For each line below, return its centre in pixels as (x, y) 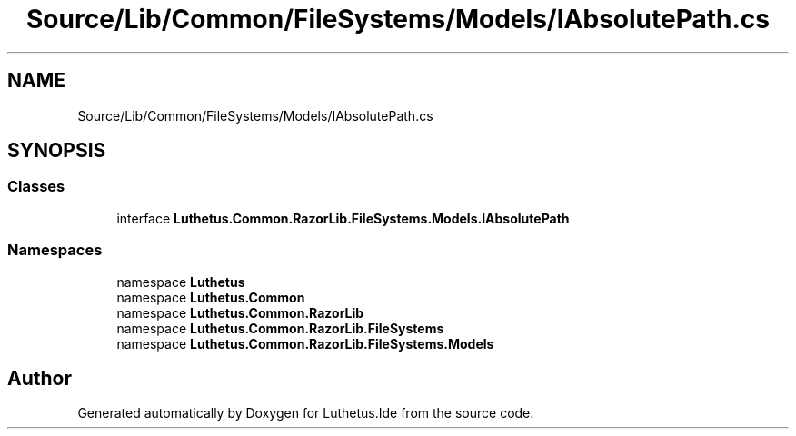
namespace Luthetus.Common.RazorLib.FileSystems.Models (305, 343)
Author (40, 378)
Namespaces (55, 250)
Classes (36, 187)
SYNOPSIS (57, 151)
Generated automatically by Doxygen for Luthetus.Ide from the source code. (306, 413)
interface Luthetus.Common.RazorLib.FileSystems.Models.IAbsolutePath (343, 218)
